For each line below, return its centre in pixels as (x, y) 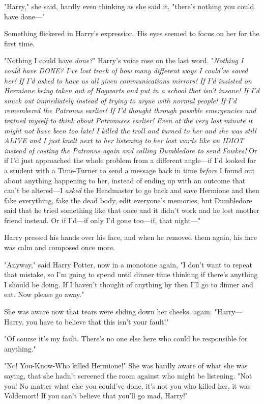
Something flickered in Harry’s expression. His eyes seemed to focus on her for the (132, 33)
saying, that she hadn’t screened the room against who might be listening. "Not (128, 375)
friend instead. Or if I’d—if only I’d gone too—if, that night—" (102, 220)
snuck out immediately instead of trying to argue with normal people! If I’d (120, 100)
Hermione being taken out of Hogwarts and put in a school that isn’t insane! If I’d (132, 90)
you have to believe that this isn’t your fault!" (97, 321)
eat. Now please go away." (44, 294)
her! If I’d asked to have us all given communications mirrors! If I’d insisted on (128, 80)
